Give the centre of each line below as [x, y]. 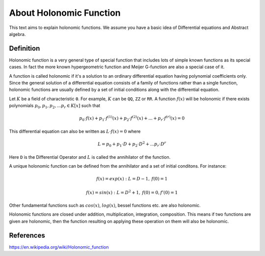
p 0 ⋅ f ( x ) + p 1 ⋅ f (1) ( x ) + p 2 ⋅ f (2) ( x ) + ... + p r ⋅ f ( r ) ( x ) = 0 [132, 118]
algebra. [17, 34]
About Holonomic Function [65, 13]
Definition [25, 48]
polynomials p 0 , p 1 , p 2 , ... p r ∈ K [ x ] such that [55, 106]
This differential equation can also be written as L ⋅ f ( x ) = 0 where [75, 131]
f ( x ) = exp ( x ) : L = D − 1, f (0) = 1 [132, 179]
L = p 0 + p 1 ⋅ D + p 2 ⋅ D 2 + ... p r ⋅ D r [132, 144]
